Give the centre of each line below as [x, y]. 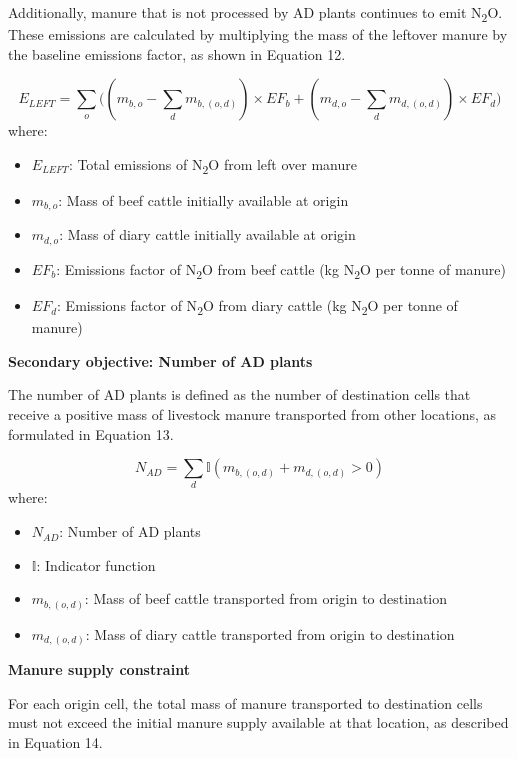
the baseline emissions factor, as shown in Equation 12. [177, 53]
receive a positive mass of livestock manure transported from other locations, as [252, 413]
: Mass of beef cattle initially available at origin [203, 200]
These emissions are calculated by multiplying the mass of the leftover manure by [258, 34]
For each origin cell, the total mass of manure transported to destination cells [245, 702]
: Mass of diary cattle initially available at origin [207, 234]
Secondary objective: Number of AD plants [160, 360]
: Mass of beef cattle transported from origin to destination [266, 598]
